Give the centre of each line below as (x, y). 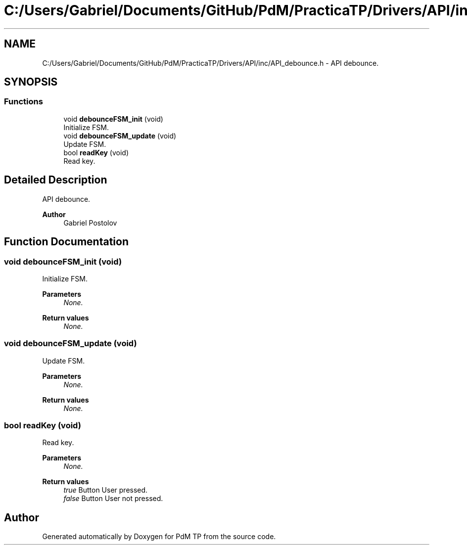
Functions (23, 102)
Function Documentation (66, 242)
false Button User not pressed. (113, 499)
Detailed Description (56, 180)
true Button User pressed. (106, 490)
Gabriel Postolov (90, 223)
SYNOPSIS (31, 82)
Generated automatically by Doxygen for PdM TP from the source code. (159, 537)
